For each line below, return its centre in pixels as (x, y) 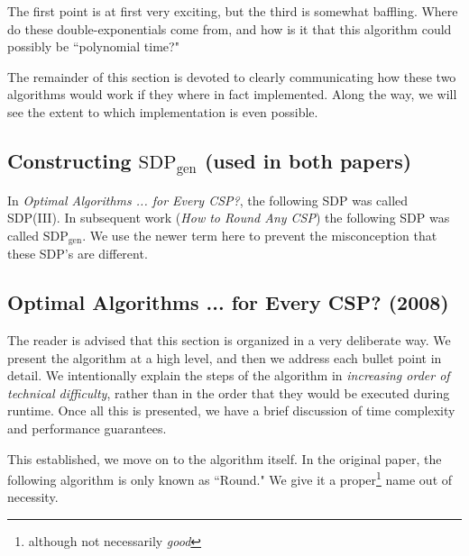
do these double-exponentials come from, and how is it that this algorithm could (230, 28)
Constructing (69, 160)
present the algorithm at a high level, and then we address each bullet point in (225, 357)
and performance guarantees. (87, 428)
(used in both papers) (308, 160)
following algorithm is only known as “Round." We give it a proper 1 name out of (230, 478)
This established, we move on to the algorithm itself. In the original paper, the (225, 458)
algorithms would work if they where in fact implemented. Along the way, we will (232, 94)
